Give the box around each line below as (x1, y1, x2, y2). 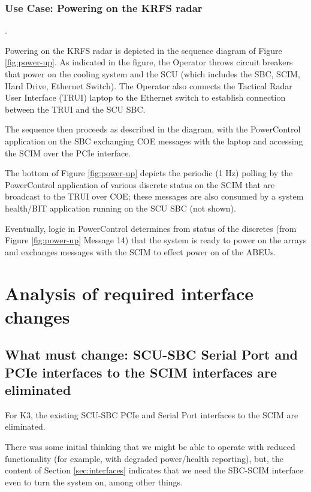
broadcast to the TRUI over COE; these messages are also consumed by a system (5, 190, 304, 203)
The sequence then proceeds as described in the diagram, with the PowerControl (5, 123, 301, 135)
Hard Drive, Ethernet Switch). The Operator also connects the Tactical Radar (5, 79, 292, 92)
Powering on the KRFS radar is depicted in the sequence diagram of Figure (5, 44, 282, 56)
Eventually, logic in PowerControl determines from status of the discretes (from (5, 222, 297, 234)
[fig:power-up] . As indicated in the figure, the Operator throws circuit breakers (5, 56, 293, 68)
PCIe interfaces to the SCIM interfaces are (5, 363, 277, 381)
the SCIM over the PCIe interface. (5, 146, 131, 159)
